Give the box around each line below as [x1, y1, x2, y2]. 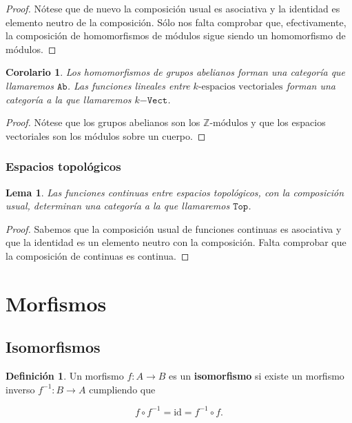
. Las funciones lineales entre [67, 78, 190, 92]
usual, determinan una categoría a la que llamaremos [6, 198, 230, 213]
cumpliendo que [89, 382, 156, 396]
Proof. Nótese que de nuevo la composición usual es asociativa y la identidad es [6, 1, 340, 15]
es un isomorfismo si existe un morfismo [169, 369, 344, 383]
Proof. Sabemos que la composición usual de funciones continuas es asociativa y [6, 221, 342, 236]
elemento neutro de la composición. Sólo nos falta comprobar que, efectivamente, [6, 14, 346, 29]
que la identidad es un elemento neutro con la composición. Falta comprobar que [6, 235, 346, 249]
